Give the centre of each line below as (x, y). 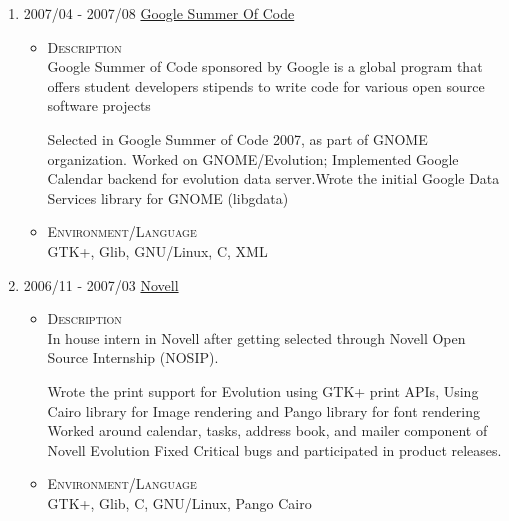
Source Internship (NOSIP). (133, 357)
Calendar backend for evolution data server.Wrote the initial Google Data (273, 178)
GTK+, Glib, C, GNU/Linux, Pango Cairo (179, 502)
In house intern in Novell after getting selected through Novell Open (256, 337)
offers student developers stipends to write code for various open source (266, 85)
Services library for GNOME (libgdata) (168, 197)
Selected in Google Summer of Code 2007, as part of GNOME (237, 138)
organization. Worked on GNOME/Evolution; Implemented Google (253, 158)
